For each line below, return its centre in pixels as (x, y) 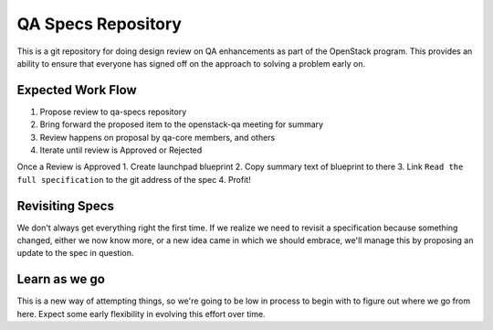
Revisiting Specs (65, 206)
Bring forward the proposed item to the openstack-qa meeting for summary (182, 124)
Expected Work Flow (77, 90)
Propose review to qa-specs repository (113, 112)
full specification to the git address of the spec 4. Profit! (134, 179)
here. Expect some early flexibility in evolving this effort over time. (141, 314)
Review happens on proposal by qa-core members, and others (157, 137)
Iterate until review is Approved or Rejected (121, 150)
